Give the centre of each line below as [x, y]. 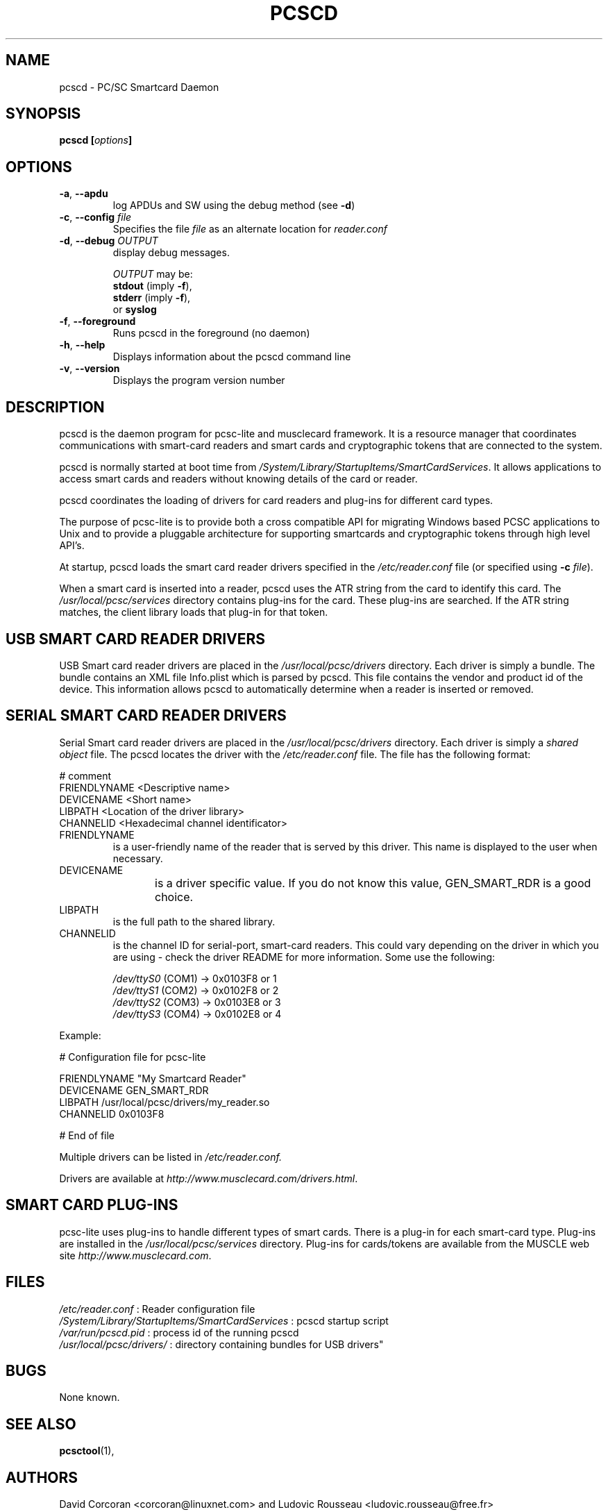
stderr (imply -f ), [152, 298]
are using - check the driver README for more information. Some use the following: [304, 957]
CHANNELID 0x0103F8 [112, 1114]
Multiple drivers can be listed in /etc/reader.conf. [170, 1157]
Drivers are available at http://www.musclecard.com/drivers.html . [209, 1178]
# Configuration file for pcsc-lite [133, 1057]
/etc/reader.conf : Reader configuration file [157, 1309]
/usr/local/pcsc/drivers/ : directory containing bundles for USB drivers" [221, 1344]
